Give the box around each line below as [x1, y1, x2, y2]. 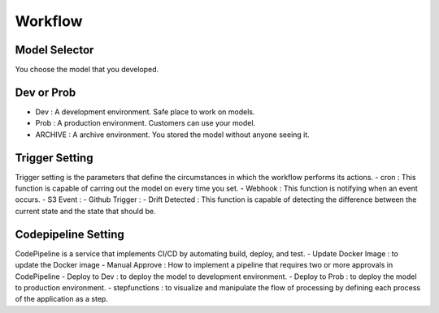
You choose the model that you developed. [15, 65, 159, 75]
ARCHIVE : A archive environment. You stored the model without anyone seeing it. [35, 130, 311, 139]
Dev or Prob [15, 85, 76, 99]
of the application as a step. [15, 294, 109, 304]
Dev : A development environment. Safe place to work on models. [35, 106, 255, 117]
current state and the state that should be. [15, 206, 156, 216]
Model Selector [15, 43, 94, 57]
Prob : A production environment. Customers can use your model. [35, 118, 256, 128]
